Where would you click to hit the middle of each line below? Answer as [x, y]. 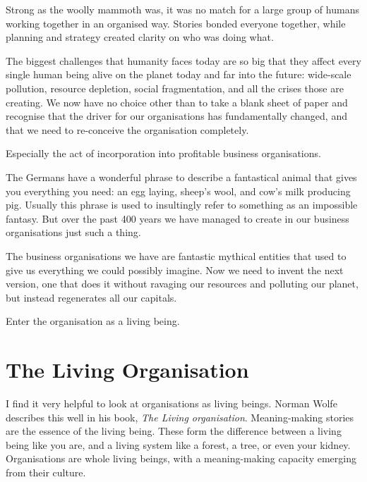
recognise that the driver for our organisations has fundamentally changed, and [176, 116]
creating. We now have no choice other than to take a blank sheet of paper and [177, 102]
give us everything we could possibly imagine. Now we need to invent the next [175, 270]
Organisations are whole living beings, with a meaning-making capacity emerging [181, 458]
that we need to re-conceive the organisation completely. [127, 129]
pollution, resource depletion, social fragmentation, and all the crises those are [175, 88]
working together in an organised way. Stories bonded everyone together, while [176, 23]
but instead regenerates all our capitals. [91, 297]
